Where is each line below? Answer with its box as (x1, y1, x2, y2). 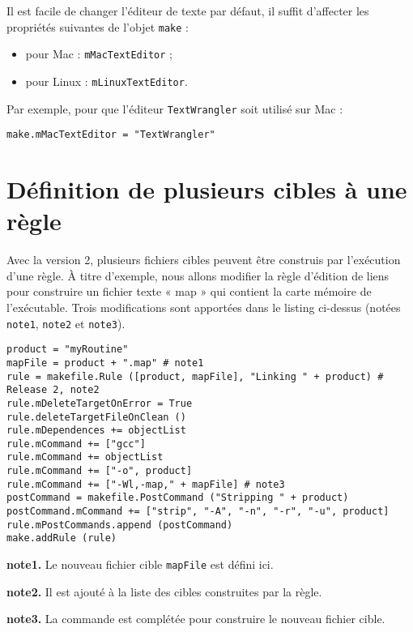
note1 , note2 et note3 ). (6, 314, 126, 331)
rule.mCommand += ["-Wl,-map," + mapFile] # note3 (6, 478, 285, 490)
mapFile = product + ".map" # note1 (6, 357, 204, 369)
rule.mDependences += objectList (6, 425, 186, 437)
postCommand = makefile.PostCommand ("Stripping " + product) (6, 492, 349, 504)
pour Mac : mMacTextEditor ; (25, 45, 172, 62)
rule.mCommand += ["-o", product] (6, 465, 193, 477)
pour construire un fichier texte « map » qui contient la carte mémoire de (6, 283, 372, 300)
